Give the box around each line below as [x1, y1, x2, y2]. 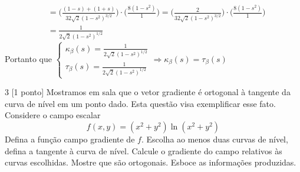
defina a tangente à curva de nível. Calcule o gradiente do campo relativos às [5, 144, 282, 157]
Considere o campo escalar [5, 109, 101, 121]
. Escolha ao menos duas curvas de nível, [141, 133, 288, 145]
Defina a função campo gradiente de [5, 133, 135, 145]
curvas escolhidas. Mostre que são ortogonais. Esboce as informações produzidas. [5, 156, 296, 168]
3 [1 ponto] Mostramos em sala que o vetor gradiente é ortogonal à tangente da [5, 86, 291, 98]
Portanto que [5, 53, 52, 64]
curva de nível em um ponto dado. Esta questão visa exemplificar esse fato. [5, 97, 276, 109]
